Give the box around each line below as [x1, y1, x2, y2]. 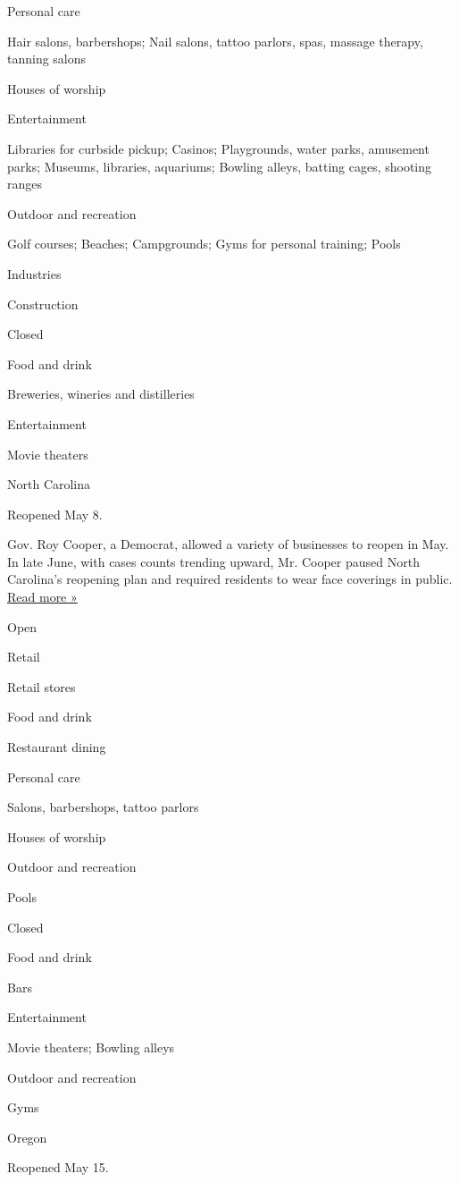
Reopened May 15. [7, 1158, 109, 1177]
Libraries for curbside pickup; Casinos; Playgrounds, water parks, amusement [7, 139, 430, 157]
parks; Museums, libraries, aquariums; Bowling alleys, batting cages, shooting [7, 156, 432, 175]
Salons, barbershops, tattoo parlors [7, 798, 199, 816]
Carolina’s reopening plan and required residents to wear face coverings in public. [7, 570, 453, 588]
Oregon [7, 1127, 47, 1146]
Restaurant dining [7, 738, 106, 756]
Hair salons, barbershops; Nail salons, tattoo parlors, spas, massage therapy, [7, 31, 423, 50]
